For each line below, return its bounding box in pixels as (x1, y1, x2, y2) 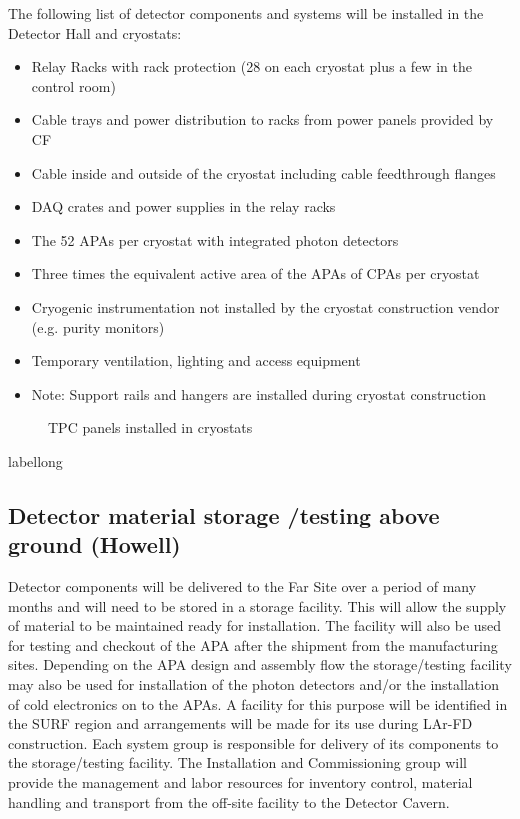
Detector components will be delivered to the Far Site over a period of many (8, 576, 477, 597)
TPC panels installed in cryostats (48, 417, 253, 438)
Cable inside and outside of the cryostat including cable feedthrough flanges (31, 162, 496, 183)
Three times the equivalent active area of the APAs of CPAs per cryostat (31, 263, 480, 284)
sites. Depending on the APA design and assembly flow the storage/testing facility (8, 654, 512, 675)
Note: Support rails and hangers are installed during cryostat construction (31, 383, 486, 404)
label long (8, 450, 63, 471)
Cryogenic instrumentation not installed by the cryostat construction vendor (31, 296, 500, 317)
